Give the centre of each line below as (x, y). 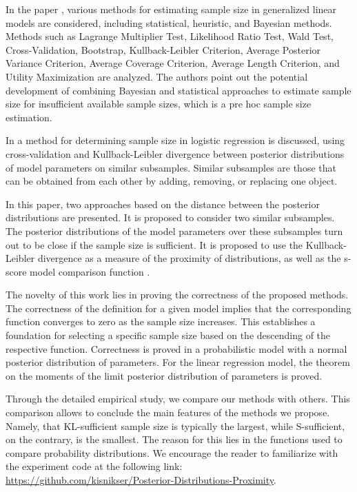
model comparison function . (90, 271)
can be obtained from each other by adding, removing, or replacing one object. (172, 181)
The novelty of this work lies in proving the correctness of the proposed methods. (177, 295)
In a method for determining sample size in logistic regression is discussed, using (175, 140)
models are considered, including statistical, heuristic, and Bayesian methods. (169, 22)
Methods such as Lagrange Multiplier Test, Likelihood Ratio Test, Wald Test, (170, 36)
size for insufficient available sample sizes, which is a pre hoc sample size (159, 104)
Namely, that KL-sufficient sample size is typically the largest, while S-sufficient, (175, 426)
